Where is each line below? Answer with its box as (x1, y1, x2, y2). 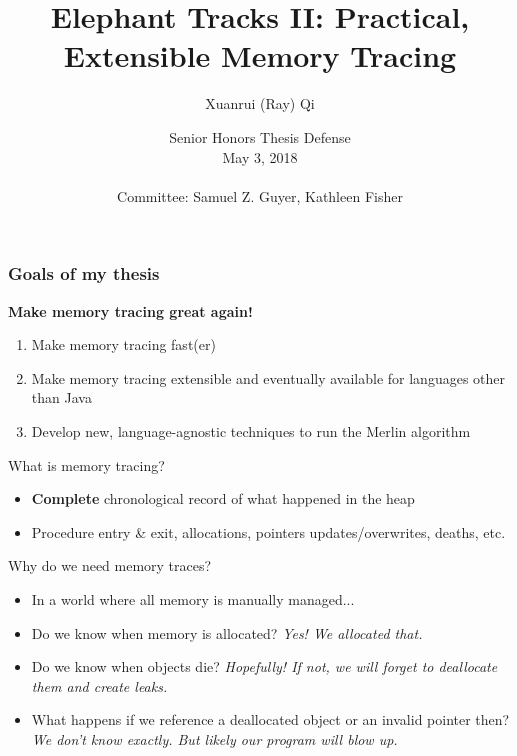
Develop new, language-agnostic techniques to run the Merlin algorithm (31, 420, 471, 441)
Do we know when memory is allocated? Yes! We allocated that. (31, 622, 423, 643)
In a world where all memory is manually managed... (31, 588, 355, 609)
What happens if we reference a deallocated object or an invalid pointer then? (31, 709, 510, 730)
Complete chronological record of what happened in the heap (31, 488, 415, 509)
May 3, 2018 (222, 146, 298, 167)
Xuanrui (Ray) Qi (205, 93, 315, 114)
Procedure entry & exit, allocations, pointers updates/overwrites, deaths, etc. (31, 521, 506, 542)
